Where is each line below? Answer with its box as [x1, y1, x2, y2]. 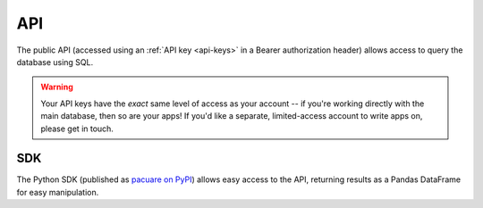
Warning [40, 81, 73, 93]
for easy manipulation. [16, 187, 99, 197]
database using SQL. [16, 56, 94, 67]
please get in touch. [40, 123, 114, 134]
